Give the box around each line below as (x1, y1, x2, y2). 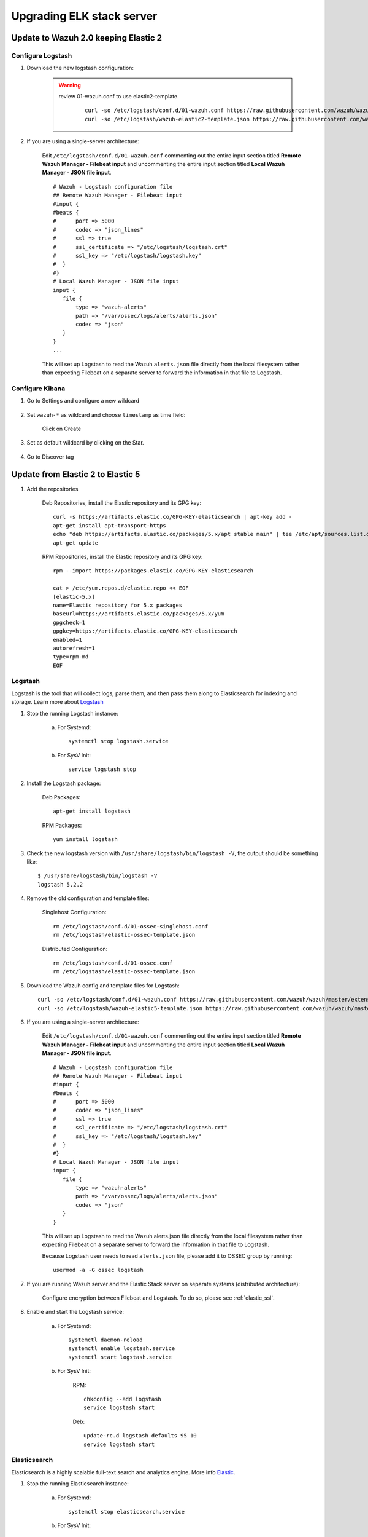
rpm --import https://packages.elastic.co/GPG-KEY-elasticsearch (53, 567, 254, 574)
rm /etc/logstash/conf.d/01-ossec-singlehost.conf (53, 923, 209, 930)
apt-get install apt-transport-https (53, 522, 167, 529)
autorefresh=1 (53, 644, 95, 652)
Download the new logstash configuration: (26, 65, 134, 72)
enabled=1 (53, 636, 82, 643)
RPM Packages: (42, 821, 82, 829)
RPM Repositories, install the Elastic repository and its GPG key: (42, 553, 203, 560)
